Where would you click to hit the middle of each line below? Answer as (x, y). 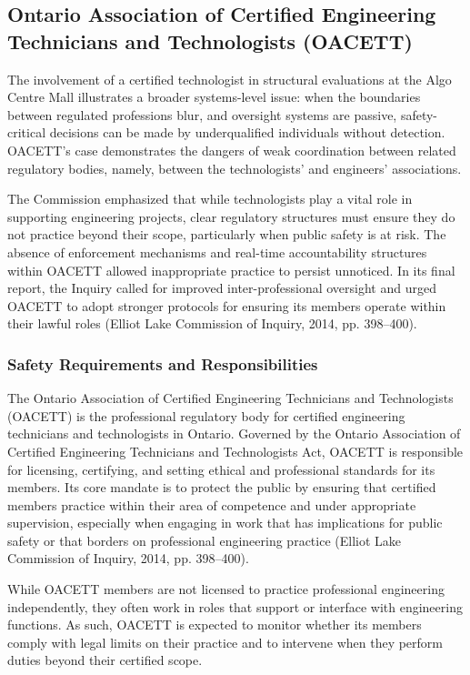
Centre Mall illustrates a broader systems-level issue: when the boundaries (214, 97)
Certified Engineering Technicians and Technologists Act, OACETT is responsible (235, 451)
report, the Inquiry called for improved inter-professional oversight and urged (222, 288)
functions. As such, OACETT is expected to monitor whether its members (215, 625)
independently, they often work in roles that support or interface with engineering (235, 606)
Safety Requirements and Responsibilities (163, 363)
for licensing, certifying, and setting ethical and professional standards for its (221, 469)
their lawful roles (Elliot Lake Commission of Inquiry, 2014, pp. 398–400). (212, 323)
